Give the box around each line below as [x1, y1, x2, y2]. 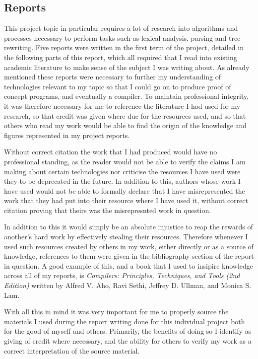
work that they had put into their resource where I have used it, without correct [4, 195, 248, 206]
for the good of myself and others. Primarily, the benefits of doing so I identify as [4, 326, 252, 336]
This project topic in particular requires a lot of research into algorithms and [4, 23, 238, 33]
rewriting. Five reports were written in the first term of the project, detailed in [4, 42, 244, 53]
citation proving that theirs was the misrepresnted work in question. [4, 205, 211, 215]
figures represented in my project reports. [4, 130, 130, 140]
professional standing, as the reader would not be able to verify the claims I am [4, 156, 246, 166]
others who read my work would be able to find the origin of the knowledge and [4, 120, 247, 131]
